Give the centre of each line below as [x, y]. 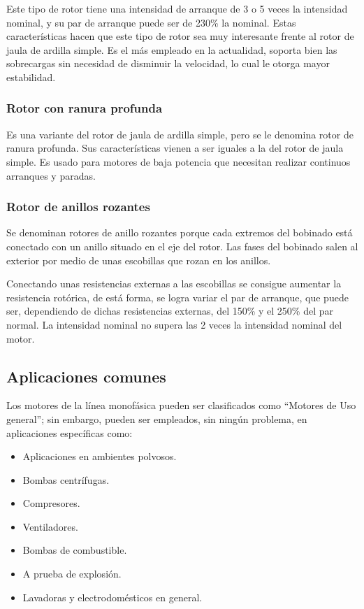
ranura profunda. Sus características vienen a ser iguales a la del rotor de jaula [175, 148]
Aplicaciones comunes [86, 376]
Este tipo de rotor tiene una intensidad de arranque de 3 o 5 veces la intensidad [177, 8]
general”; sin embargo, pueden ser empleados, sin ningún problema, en [157, 418]
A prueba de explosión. [72, 574]
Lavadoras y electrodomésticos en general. [112, 597]
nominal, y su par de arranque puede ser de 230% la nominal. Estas [151, 22]
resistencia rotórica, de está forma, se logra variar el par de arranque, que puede [177, 297]
